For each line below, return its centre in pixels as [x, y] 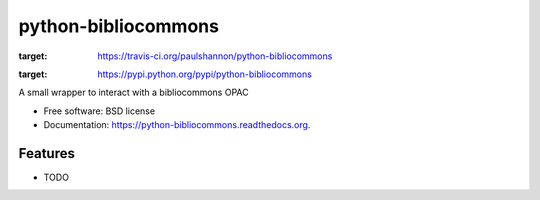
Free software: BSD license [99, 111]
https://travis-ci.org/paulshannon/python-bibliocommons [215, 56]
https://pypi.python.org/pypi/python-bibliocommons [204, 74]
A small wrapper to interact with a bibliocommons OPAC [133, 92]
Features [46, 153]
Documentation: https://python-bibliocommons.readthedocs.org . [177, 125]
